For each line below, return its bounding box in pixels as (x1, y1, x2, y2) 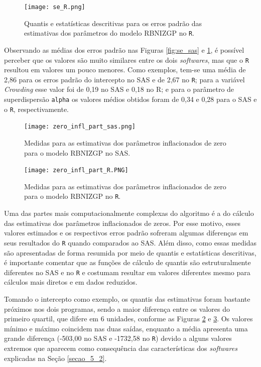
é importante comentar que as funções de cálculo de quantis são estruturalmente (4, 257, 251, 268)
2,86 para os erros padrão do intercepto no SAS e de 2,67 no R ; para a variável (4, 74, 245, 84)
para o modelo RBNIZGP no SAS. (24, 147, 130, 158)
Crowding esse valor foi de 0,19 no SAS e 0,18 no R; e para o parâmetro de (4, 84, 234, 94)
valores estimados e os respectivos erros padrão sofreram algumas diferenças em (4, 227, 248, 238)
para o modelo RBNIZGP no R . (24, 191, 121, 201)
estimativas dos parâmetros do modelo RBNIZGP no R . (24, 28, 195, 38)
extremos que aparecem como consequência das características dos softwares (4, 342, 237, 353)
